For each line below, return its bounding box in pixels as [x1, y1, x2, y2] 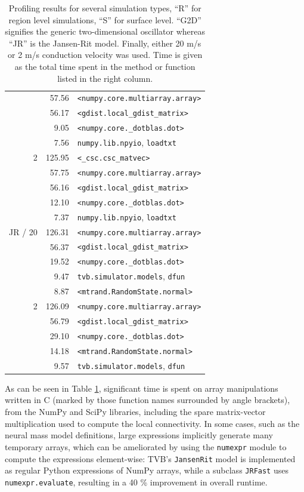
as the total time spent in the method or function [14, 60, 196, 72]
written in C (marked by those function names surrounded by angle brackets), [5, 393, 290, 406]
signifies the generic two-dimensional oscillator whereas [5, 25, 206, 38]
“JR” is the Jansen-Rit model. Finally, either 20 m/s [8, 36, 201, 49]
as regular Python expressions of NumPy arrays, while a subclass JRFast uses [5, 464, 289, 476]
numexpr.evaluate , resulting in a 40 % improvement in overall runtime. [5, 475, 268, 488]
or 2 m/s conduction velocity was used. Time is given [8, 48, 203, 61]
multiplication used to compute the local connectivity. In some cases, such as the [5, 417, 300, 429]
